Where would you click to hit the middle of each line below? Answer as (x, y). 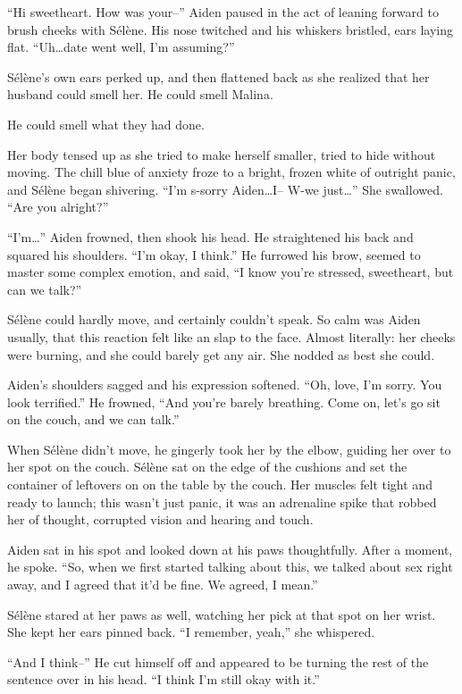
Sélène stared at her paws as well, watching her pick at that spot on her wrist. (222, 614)
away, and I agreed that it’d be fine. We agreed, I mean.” (163, 585)
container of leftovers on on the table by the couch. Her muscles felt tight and (220, 485)
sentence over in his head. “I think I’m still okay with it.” (164, 679)
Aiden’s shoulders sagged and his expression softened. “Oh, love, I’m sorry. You (225, 385)
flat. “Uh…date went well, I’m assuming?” (121, 47)
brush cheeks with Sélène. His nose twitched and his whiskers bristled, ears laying (230, 29)
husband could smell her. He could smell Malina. (140, 94)
